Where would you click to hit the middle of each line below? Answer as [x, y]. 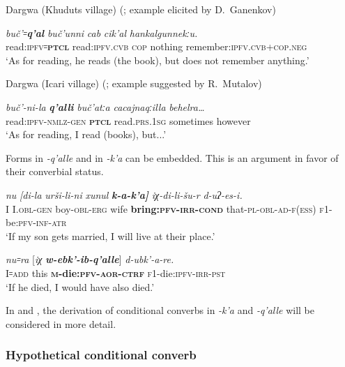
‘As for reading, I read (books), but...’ [86, 134]
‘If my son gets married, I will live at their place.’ [110, 235]
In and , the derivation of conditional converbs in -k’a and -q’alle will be [160, 310]
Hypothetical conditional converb [101, 355]
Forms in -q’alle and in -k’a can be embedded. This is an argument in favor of [172, 157]
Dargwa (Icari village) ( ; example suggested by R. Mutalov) [134, 83]
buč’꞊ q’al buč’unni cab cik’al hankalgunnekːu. [102, 32]
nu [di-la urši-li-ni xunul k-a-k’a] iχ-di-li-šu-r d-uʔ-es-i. [124, 194]
